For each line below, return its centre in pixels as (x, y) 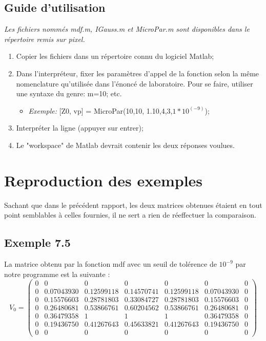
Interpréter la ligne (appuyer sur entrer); (80, 128)
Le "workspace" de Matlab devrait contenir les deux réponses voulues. (125, 145)
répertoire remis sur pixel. (45, 39)
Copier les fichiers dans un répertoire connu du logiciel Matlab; (115, 56)
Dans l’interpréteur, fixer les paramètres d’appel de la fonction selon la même (138, 73)
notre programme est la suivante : (57, 274)
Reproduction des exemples (104, 180)
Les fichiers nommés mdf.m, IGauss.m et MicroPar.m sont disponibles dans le (127, 29)
